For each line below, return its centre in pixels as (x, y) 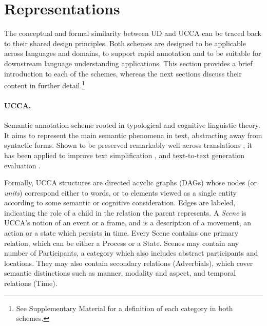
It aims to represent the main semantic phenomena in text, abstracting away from (133, 135)
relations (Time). (31, 283)
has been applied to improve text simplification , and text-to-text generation (125, 155)
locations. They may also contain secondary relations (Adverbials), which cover (129, 263)
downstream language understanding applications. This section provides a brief (128, 63)
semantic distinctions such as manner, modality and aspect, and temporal (120, 273)
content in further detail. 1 (45, 84)
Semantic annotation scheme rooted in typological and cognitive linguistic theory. (132, 125)
